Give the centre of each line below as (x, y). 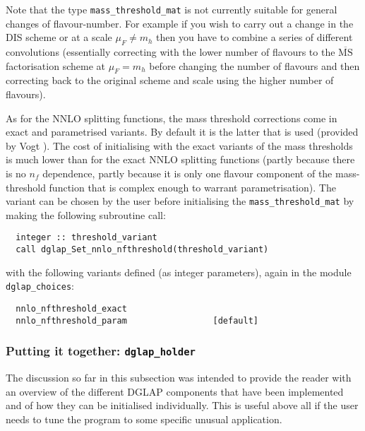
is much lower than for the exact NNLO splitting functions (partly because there (180, 159)
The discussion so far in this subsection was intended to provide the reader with (179, 378)
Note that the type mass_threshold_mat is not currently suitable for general (172, 9)
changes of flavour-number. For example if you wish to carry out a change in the (180, 23)
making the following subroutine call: (86, 214)
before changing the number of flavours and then (255, 65)
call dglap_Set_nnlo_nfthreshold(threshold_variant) (142, 250)
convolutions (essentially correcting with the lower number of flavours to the (170, 52)
